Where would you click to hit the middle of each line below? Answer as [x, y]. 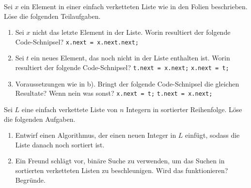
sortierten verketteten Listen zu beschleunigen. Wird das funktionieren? [122, 170]
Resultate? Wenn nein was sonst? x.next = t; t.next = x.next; [114, 93]
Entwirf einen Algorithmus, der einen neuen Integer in [96, 135]
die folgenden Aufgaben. [40, 119]
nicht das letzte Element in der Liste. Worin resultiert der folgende [132, 32]
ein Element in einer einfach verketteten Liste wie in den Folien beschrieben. [134, 6]
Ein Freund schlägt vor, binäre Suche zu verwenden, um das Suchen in [120, 161]
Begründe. [30, 180]
